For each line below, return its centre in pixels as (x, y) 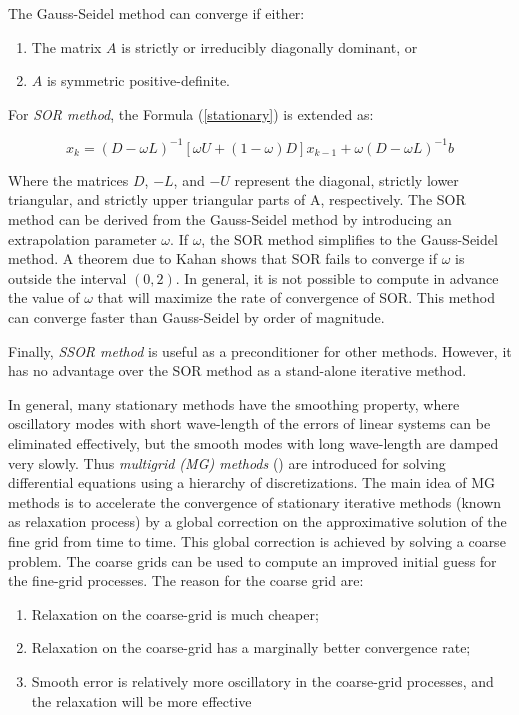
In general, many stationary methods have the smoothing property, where (234, 403)
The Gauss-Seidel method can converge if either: (156, 13)
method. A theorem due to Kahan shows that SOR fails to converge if (223, 258)
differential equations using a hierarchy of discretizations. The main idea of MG (252, 482)
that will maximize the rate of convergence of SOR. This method (296, 297)
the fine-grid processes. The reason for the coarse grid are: (186, 580)
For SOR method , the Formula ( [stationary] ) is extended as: (191, 113)
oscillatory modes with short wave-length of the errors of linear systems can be (249, 423)
